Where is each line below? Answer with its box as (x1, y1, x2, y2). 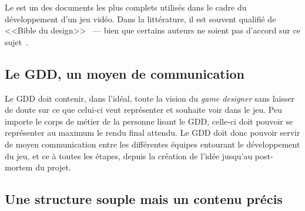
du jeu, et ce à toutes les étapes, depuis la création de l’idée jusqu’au (5, 149, 253, 162)
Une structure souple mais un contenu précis (5, 190, 283, 208)
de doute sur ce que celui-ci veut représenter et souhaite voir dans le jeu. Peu (5, 103, 282, 116)
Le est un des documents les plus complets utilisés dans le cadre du (5, 1, 247, 13)
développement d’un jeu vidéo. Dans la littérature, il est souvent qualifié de (5, 12, 276, 25)
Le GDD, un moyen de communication (5, 64, 244, 82)
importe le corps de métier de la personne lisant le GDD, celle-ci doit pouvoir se (5, 115, 293, 127)
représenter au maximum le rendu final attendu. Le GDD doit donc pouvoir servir (5, 126, 300, 139)
